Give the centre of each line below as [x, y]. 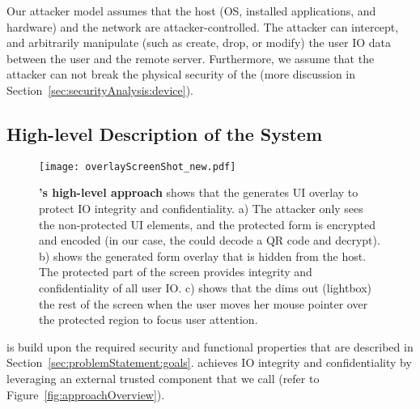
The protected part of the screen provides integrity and [176, 272]
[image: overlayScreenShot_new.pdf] [138, 166]
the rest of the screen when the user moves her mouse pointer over [204, 303]
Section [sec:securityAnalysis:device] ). [100, 89]
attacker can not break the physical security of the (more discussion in [181, 74]
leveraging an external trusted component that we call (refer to [163, 378]
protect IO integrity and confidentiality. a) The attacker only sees [201, 209]
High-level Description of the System [165, 133]
